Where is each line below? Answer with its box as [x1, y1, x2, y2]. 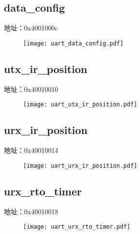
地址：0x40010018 [4, 206, 58, 216]
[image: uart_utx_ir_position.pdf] [23, 101, 138, 108]
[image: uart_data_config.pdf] [23, 40, 124, 47]
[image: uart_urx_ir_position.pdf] [23, 162, 138, 169]
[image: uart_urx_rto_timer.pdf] [23, 223, 130, 231]
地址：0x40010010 [4, 84, 58, 94]
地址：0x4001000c [4, 23, 58, 33]
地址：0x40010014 [4, 145, 58, 155]
